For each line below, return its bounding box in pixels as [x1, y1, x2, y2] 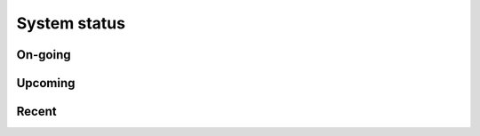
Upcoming [16, 76, 76, 91]
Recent [16, 104, 57, 119]
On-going [16, 47, 71, 62]
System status [16, 13, 126, 33]
